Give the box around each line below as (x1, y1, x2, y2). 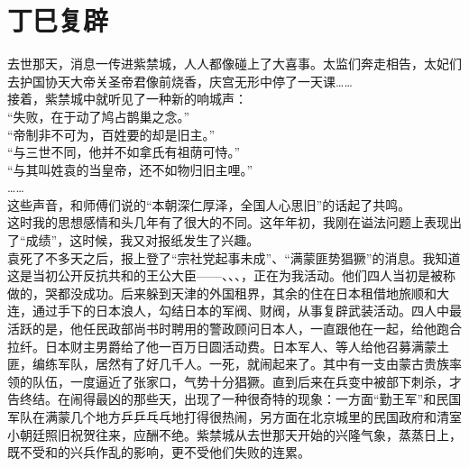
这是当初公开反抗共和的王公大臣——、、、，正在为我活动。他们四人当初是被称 (7, 266, 455, 285)
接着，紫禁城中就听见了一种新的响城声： (7, 89, 247, 108)
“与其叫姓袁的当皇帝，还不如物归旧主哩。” (7, 160, 253, 179)
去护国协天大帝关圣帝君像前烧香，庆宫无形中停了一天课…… (7, 71, 353, 90)
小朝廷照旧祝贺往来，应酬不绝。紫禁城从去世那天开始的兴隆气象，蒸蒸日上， (7, 425, 462, 444)
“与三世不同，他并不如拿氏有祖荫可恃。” (7, 142, 241, 161)
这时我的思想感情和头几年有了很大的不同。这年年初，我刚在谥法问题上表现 (7, 213, 449, 232)
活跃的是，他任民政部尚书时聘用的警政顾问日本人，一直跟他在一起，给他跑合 (7, 319, 462, 338)
